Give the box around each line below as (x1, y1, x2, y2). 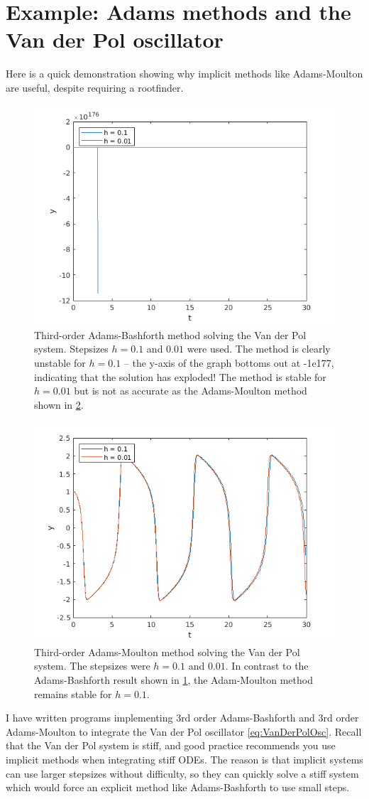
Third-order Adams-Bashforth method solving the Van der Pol (34, 327, 307, 342)
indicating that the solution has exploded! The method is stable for (34, 369, 326, 384)
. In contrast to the (225, 658, 309, 673)
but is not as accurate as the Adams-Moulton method (74, 383, 307, 398)
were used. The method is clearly (187, 341, 331, 356)
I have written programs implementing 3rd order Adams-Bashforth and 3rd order (6, 710, 359, 725)
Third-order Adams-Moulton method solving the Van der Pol (34, 644, 300, 659)
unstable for (34, 355, 86, 370)
